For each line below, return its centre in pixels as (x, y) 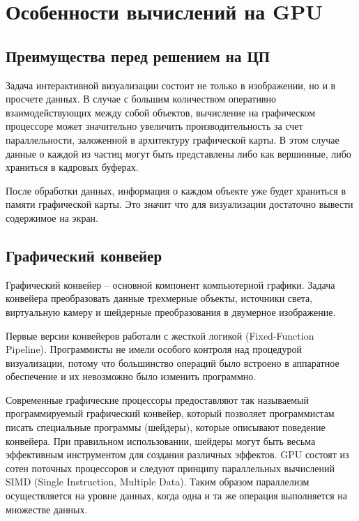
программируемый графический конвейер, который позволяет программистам (170, 413)
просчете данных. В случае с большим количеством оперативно (141, 99)
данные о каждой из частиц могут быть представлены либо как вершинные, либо (178, 153)
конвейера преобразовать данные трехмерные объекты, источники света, (159, 298)
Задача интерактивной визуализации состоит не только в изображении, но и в (171, 85)
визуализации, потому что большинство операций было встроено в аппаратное (173, 362)
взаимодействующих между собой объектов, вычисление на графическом (161, 112)
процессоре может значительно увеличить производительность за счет (154, 126)
